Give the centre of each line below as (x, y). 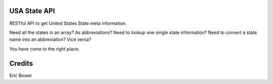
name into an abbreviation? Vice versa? (50, 39)
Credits (21, 63)
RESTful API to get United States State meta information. (68, 23)
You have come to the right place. (44, 49)
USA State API (32, 11)
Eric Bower (21, 75)
